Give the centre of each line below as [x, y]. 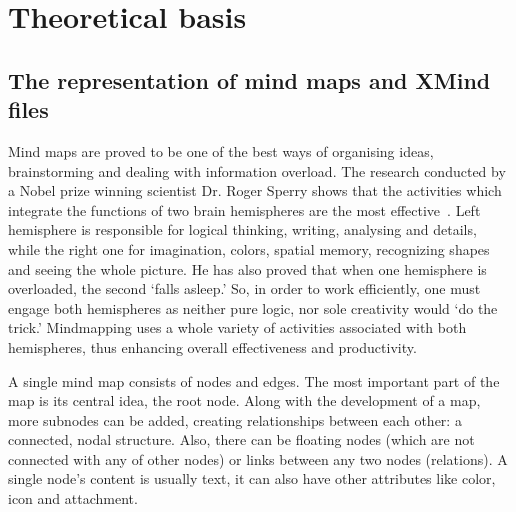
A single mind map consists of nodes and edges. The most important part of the [254, 380]
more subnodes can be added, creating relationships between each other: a [235, 419]
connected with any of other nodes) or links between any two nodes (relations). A [258, 458]
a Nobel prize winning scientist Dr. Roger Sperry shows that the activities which [255, 190]
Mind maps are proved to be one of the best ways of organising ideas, [221, 150]
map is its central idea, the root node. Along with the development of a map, [244, 400]
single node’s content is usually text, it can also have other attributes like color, [252, 478]
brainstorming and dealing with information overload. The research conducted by [257, 170]
